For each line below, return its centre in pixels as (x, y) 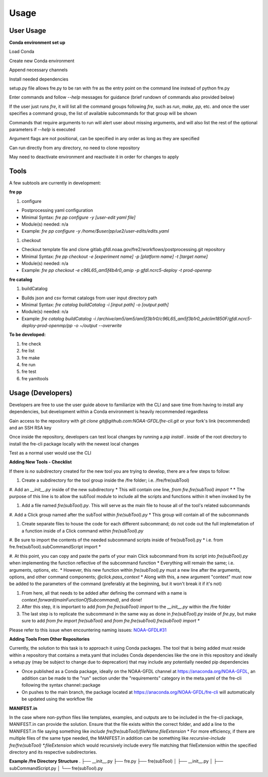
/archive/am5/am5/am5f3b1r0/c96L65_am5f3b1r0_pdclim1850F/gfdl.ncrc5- (174, 319)
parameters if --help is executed (42, 129)
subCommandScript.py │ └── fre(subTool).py (56, 768)
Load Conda (22, 52)
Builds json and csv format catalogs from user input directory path (89, 298)
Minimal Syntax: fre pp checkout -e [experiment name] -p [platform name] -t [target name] (115, 257)
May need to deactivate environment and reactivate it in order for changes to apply (94, 157)
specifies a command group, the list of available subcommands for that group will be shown (103, 113)
